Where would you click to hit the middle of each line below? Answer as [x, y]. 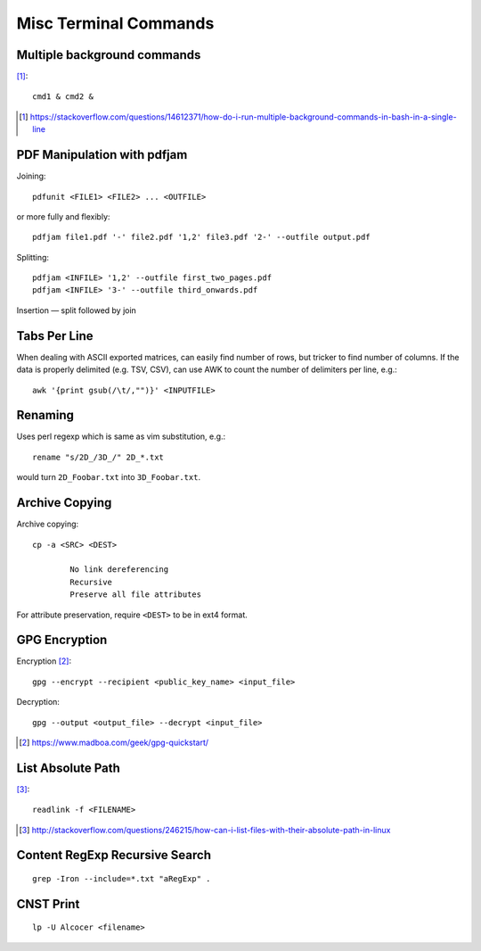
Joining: [31, 176]
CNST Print [48, 904]
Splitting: [33, 257]
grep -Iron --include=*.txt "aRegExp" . [122, 879]
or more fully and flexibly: [63, 216]
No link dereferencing [119, 570]
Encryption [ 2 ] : [44, 661]
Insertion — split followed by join [77, 310]
